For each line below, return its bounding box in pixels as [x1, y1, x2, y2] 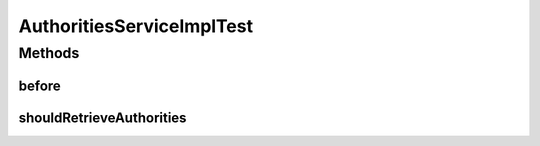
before [18, 77, 62, 94]
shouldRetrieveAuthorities [18, 109, 187, 126]
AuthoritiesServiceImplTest [18, 15, 254, 37]
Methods [18, 44, 80, 62]
